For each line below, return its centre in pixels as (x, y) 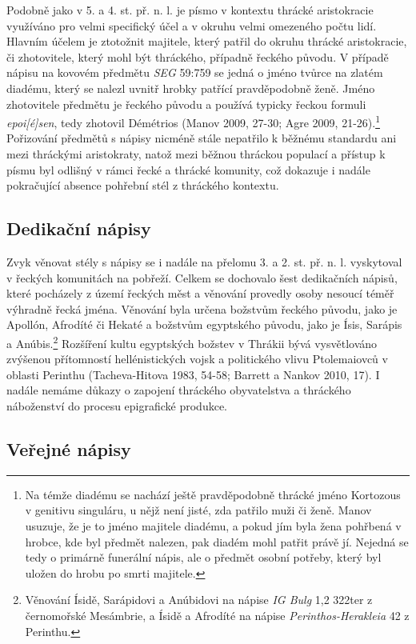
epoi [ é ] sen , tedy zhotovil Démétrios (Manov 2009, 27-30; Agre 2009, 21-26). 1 (193, 121)
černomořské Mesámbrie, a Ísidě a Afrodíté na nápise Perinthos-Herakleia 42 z (217, 615)
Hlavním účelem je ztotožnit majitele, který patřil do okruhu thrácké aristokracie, (207, 41)
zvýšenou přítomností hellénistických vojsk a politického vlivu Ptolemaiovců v (197, 359)
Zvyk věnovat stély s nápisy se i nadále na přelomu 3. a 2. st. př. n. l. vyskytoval (204, 261)
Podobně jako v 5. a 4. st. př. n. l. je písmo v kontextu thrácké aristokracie (190, 10)
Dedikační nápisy (79, 228)
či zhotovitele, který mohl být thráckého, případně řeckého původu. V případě (198, 56)
